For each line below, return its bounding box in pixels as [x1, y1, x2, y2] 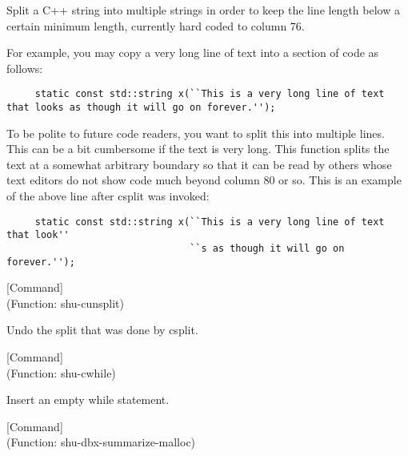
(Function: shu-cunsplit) [6, 294, 124, 311]
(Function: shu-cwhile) [6, 364, 116, 381]
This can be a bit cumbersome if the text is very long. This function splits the [6, 140, 390, 157]
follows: [6, 59, 43, 76]
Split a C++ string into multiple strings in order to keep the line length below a [6, 2, 400, 18]
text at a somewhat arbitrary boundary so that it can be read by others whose [6, 155, 392, 172]
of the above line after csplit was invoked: [6, 188, 210, 204]
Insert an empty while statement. [6, 391, 170, 408]
